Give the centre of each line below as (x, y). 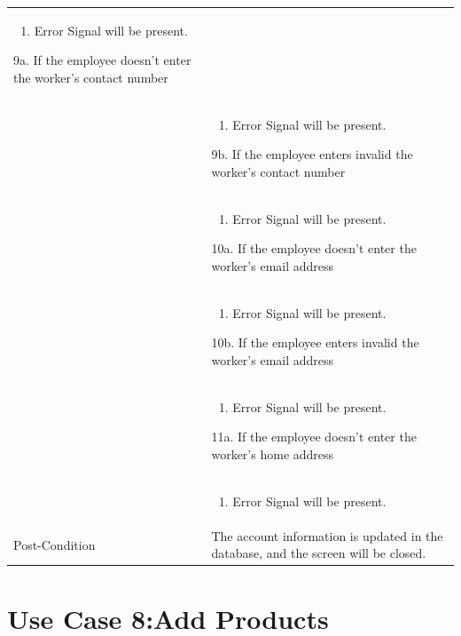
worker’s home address (273, 454)
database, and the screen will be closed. (319, 553)
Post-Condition (55, 544)
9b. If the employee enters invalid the (312, 154)
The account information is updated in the (327, 535)
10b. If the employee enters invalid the (315, 342)
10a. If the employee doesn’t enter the (314, 248)
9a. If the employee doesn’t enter (102, 60)
